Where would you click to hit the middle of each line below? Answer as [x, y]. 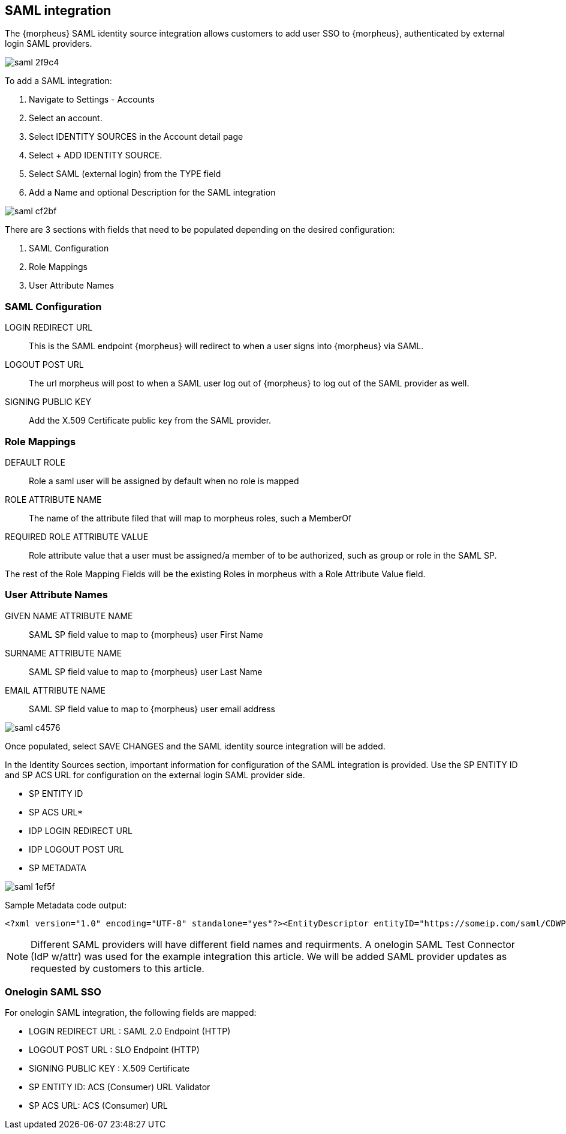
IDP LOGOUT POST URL [76, 849]
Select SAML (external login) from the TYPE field [125, 174]
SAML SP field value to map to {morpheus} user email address [152, 709]
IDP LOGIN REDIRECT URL [81, 830]
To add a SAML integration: [58, 81]
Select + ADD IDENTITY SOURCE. [96, 155]
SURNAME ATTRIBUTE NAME [64, 653]
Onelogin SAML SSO [53, 992]
